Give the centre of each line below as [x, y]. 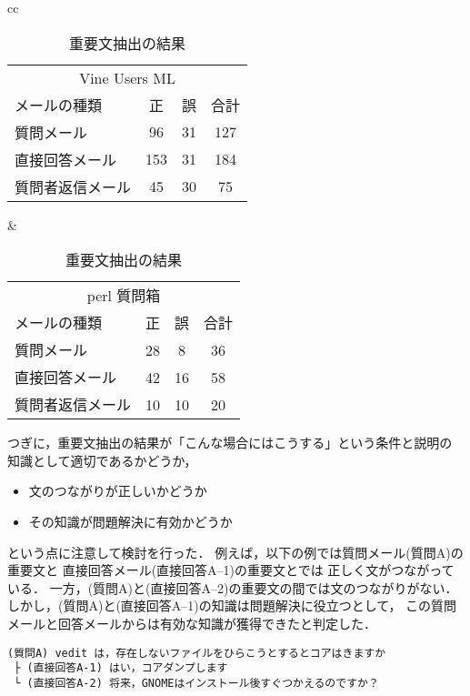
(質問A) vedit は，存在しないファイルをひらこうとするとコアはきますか [197, 653]
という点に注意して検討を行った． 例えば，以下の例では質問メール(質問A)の [235, 552]
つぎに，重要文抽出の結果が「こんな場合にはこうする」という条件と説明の [230, 443]
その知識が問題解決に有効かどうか [130, 521]
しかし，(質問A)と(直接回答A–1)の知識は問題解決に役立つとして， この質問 [232, 605]
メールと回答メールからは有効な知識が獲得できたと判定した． [192, 623]
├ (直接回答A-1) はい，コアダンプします [121, 668]
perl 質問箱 [124, 296]
